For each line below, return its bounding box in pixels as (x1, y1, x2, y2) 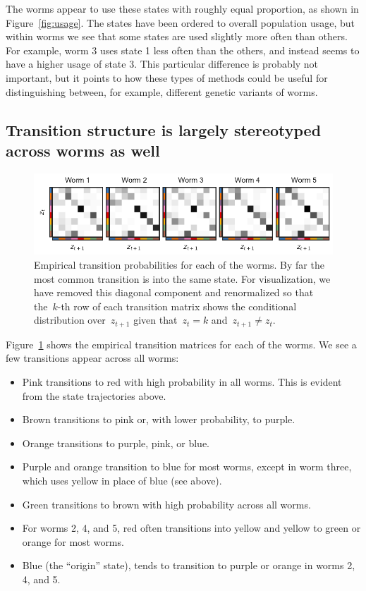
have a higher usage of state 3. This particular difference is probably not (6, 56, 319, 71)
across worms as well (6, 139, 160, 161)
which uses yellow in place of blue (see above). (22, 473, 222, 487)
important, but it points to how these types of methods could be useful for (6, 70, 328, 85)
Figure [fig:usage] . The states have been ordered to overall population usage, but (6, 15, 355, 30)
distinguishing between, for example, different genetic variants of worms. (6, 84, 318, 99)
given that (133, 312, 178, 327)
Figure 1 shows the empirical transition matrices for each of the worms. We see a (6, 336, 357, 351)
